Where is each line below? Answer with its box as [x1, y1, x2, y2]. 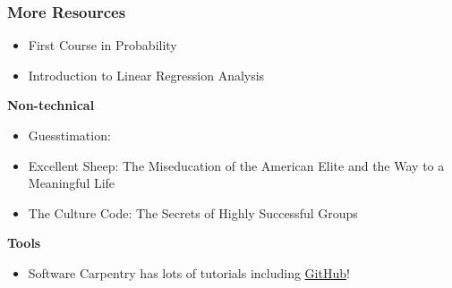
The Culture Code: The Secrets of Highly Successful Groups [28, 203, 358, 222]
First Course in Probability [28, 36, 177, 55]
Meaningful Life [28, 174, 115, 192]
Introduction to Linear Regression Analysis [28, 65, 265, 84]
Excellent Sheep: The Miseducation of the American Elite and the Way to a [28, 156, 445, 174]
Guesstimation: [28, 126, 111, 144]
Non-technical [7, 96, 95, 114]
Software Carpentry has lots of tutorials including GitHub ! [28, 263, 350, 282]
